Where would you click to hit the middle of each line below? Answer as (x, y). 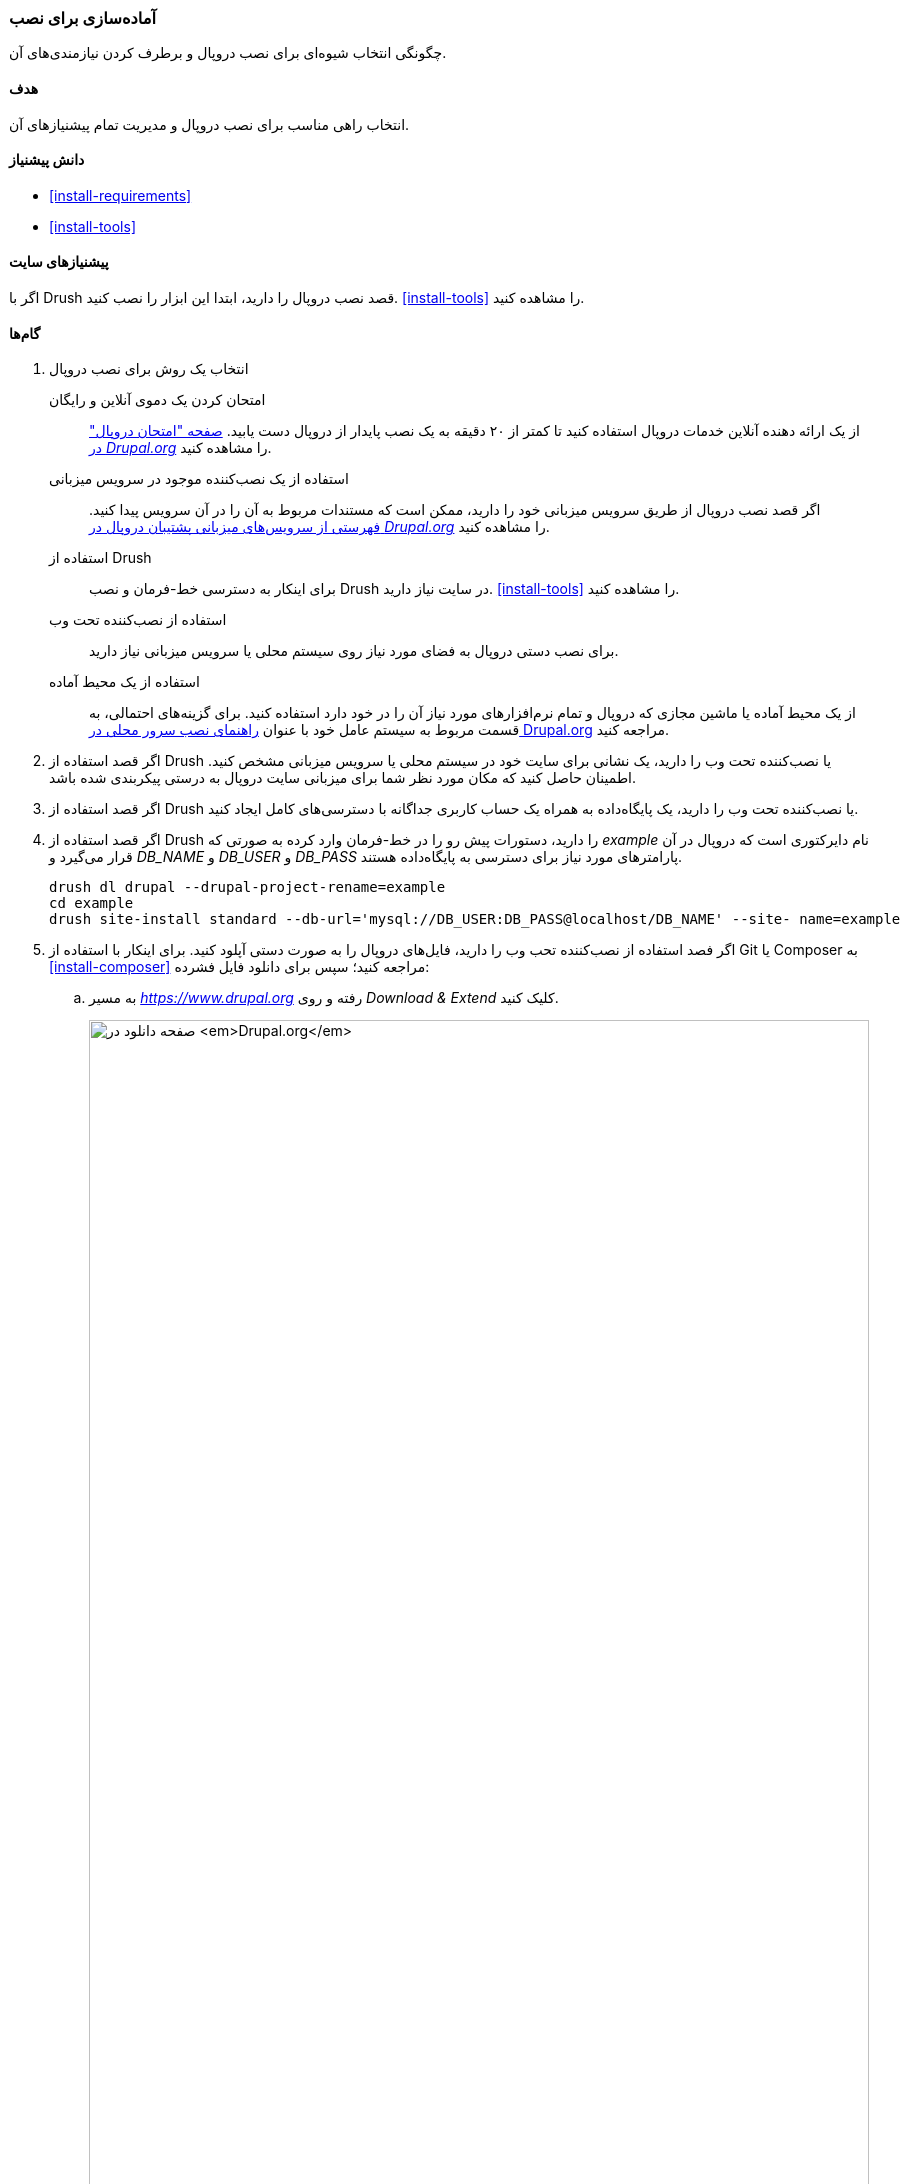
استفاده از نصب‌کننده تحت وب (138, 620)
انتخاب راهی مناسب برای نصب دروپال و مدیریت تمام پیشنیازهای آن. (209, 124)
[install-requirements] (120, 195)
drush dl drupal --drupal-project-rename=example (247, 887)
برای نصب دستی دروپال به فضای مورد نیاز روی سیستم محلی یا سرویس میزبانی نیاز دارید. (354, 651)
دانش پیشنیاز (47, 160)
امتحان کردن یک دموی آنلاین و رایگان (157, 400)
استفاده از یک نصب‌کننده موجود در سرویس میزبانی (199, 479)
